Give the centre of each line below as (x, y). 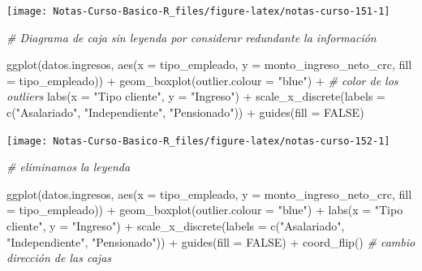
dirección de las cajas (59, 258)
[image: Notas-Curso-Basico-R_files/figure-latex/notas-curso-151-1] (198, 11)
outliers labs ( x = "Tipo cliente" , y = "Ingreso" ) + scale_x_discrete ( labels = (196, 96)
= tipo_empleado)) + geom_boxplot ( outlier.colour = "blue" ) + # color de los (202, 80)
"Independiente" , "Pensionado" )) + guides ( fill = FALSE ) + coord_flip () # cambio (211, 241)
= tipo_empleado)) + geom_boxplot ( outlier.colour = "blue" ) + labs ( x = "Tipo (205, 210)
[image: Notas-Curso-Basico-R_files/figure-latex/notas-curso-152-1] (198, 141)
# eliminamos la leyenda (69, 167)
